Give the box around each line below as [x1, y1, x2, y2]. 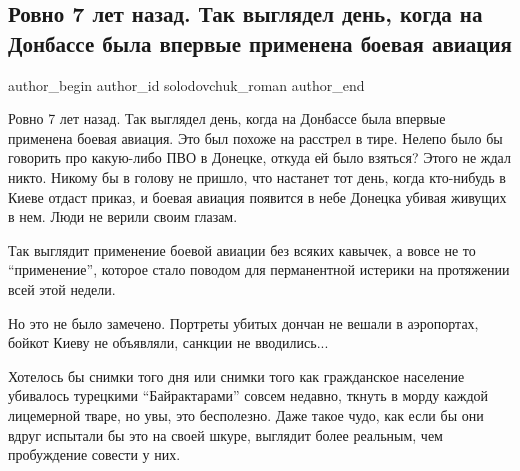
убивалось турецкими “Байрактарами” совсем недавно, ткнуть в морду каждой [8, 385, 489, 406]
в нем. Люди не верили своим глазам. [8, 206, 238, 227]
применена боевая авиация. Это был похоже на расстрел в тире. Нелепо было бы [8, 127, 503, 148]
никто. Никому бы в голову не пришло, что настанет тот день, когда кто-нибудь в [8, 166, 506, 187]
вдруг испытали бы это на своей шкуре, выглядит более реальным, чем [8, 424, 443, 445]
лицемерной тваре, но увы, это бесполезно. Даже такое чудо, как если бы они [8, 404, 484, 425]
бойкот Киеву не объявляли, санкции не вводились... [8, 332, 329, 353]
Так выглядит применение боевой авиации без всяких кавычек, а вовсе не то [8, 239, 476, 260]
